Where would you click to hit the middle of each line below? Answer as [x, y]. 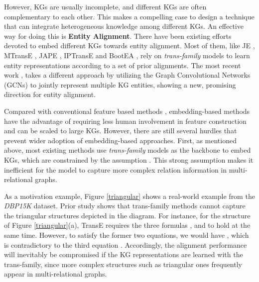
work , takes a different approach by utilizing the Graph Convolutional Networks [127, 75]
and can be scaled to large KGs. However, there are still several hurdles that [121, 131]
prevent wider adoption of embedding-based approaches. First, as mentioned [120, 140]
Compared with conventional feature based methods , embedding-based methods [127, 111]
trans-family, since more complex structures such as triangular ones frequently [123, 264]
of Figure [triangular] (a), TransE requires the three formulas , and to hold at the [127, 225]
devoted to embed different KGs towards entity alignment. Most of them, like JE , [129, 46]
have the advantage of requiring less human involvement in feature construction [125, 121]
